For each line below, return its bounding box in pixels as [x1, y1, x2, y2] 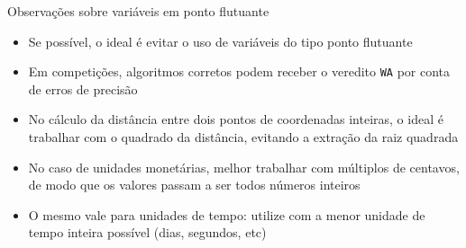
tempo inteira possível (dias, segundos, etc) [28, 223, 267, 242]
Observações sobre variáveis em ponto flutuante [7, 2, 270, 20]
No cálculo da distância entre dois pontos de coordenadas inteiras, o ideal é [28, 110, 443, 128]
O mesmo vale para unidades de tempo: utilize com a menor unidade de [28, 205, 425, 224]
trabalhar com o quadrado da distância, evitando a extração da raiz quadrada [28, 128, 459, 146]
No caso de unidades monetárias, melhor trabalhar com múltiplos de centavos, [28, 157, 460, 176]
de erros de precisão [28, 79, 138, 98]
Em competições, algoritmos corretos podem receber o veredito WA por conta [28, 62, 451, 81]
